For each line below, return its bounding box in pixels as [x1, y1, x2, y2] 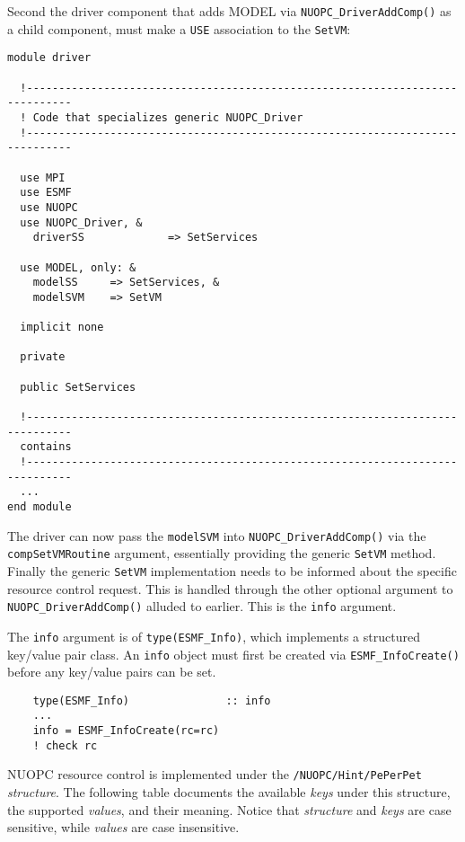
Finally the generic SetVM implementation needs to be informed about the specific [7, 561, 457, 580]
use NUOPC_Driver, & [20, 216, 143, 229]
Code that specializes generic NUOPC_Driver [32, 111, 303, 124]
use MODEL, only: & [20, 261, 136, 274]
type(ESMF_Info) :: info [32, 694, 271, 707]
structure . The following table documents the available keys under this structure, [7, 783, 451, 802]
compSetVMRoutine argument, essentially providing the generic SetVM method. [7, 544, 436, 563]
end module [7, 501, 72, 513]
